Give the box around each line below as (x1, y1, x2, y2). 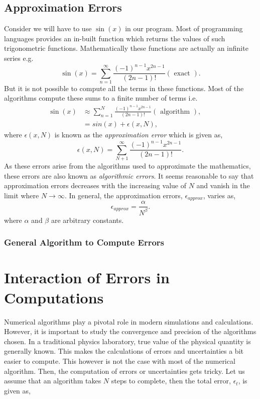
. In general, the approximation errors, (64, 190, 183, 200)
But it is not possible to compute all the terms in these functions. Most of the (4, 83, 244, 93)
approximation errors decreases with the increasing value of (4, 180, 186, 191)
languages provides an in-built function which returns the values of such (4, 33, 225, 43)
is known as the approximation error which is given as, (54, 129, 223, 140)
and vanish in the (196, 180, 250, 191)
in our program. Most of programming (125, 23, 243, 34)
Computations (4, 287, 104, 307)
